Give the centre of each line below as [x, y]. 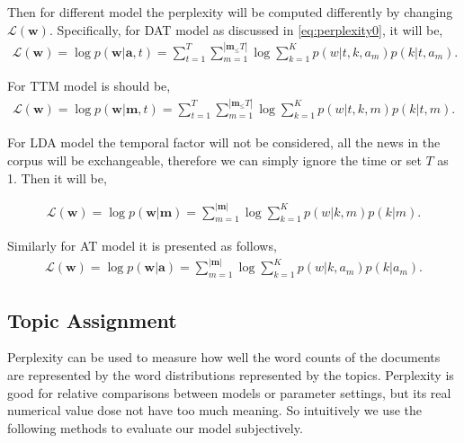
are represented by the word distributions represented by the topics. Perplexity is [231, 375]
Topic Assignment [92, 319]
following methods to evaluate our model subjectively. [155, 427]
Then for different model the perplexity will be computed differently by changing [230, 12]
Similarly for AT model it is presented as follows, [142, 246]
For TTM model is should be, [89, 86]
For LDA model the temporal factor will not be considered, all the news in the [224, 142]
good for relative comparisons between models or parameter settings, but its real [229, 392]
